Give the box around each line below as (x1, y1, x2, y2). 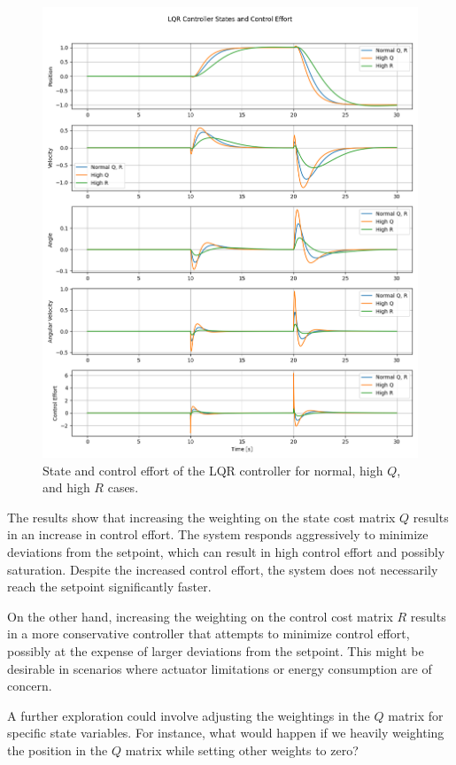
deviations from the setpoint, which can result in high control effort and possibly (7, 542, 445, 560)
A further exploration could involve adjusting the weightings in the (7, 706, 370, 724)
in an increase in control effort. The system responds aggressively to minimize (7, 525, 429, 544)
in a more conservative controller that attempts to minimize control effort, (7, 624, 410, 643)
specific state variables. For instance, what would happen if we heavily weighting (7, 723, 444, 742)
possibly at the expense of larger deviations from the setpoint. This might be (7, 641, 424, 660)
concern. (7, 676, 52, 695)
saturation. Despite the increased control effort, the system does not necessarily (7, 560, 438, 578)
